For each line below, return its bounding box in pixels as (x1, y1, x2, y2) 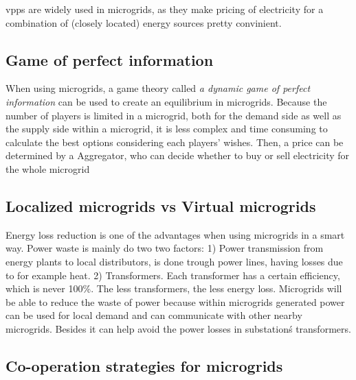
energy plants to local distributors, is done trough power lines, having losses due (5, 254, 343, 268)
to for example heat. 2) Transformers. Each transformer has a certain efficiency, (5, 268, 340, 282)
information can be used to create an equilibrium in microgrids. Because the (5, 94, 327, 108)
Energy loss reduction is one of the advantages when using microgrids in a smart (5, 227, 345, 241)
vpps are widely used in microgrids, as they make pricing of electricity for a (5, 2, 324, 16)
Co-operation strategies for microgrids (5, 355, 283, 376)
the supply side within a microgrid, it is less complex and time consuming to (5, 121, 328, 136)
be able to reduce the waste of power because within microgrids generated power (5, 294, 345, 309)
